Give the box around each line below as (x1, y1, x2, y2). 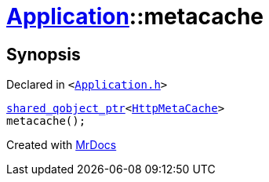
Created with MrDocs (6, 138, 117, 152)
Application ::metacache (6, 3, 264, 30)
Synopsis (6, 44, 81, 64)
